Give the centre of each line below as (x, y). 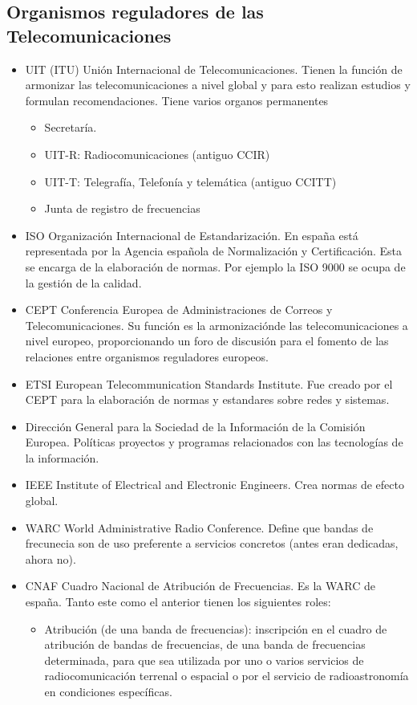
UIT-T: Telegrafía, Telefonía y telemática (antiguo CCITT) (190, 181)
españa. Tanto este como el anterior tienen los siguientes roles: (178, 602)
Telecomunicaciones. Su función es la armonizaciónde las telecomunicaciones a (217, 325)
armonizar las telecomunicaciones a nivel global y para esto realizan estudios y (218, 85)
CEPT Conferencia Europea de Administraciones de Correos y (179, 310)
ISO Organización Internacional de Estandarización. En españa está (192, 235)
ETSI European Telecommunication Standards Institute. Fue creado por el (209, 383)
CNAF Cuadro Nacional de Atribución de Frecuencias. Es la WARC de (200, 586)
